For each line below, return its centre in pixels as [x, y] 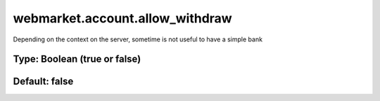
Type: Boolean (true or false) [77, 59]
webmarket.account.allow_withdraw [122, 18]
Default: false [43, 82]
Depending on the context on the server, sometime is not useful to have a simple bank [138, 39]
